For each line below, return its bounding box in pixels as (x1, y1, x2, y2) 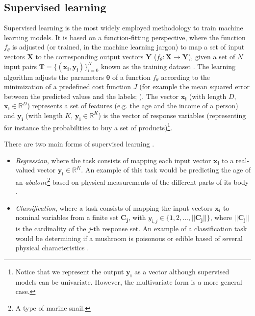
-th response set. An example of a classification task (91, 223, 247, 234)
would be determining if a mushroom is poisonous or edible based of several (15, 233, 243, 243)
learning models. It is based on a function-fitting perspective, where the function (4, 32, 246, 42)
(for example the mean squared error (139, 81, 250, 92)
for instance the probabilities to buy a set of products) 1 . (4, 121, 173, 132)
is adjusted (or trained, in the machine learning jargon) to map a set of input (12, 42, 245, 52)
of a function (112, 72, 151, 82)
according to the (161, 72, 210, 82)
